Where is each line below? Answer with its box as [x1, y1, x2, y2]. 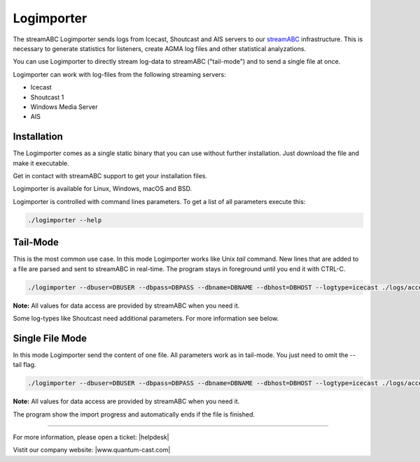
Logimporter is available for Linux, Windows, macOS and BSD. [13, 185, 192, 193]
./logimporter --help [27, 216, 102, 224]
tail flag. [13, 361, 36, 369]
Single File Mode [13, 332, 87, 344]
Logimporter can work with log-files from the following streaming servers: [13, 70, 227, 78]
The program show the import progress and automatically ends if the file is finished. [13, 410, 255, 419]
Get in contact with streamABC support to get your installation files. [13, 171, 208, 180]
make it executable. [13, 159, 69, 167]
